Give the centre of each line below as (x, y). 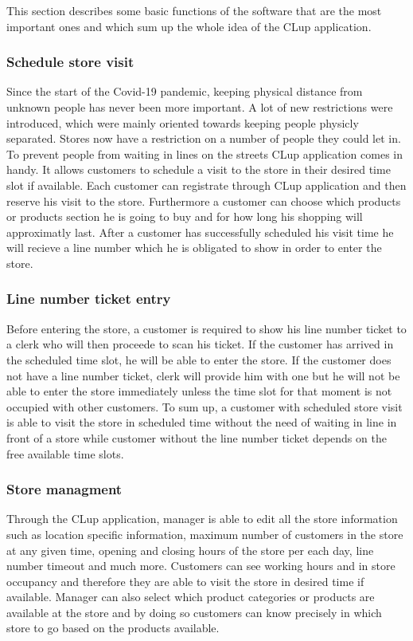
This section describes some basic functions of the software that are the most (194, 10)
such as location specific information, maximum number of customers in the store (205, 534)
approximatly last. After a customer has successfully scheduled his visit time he (200, 232)
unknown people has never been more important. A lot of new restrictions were (200, 107)
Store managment (64, 489)
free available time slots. (65, 453)
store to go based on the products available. (113, 628)
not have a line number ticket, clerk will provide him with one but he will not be (203, 375)
